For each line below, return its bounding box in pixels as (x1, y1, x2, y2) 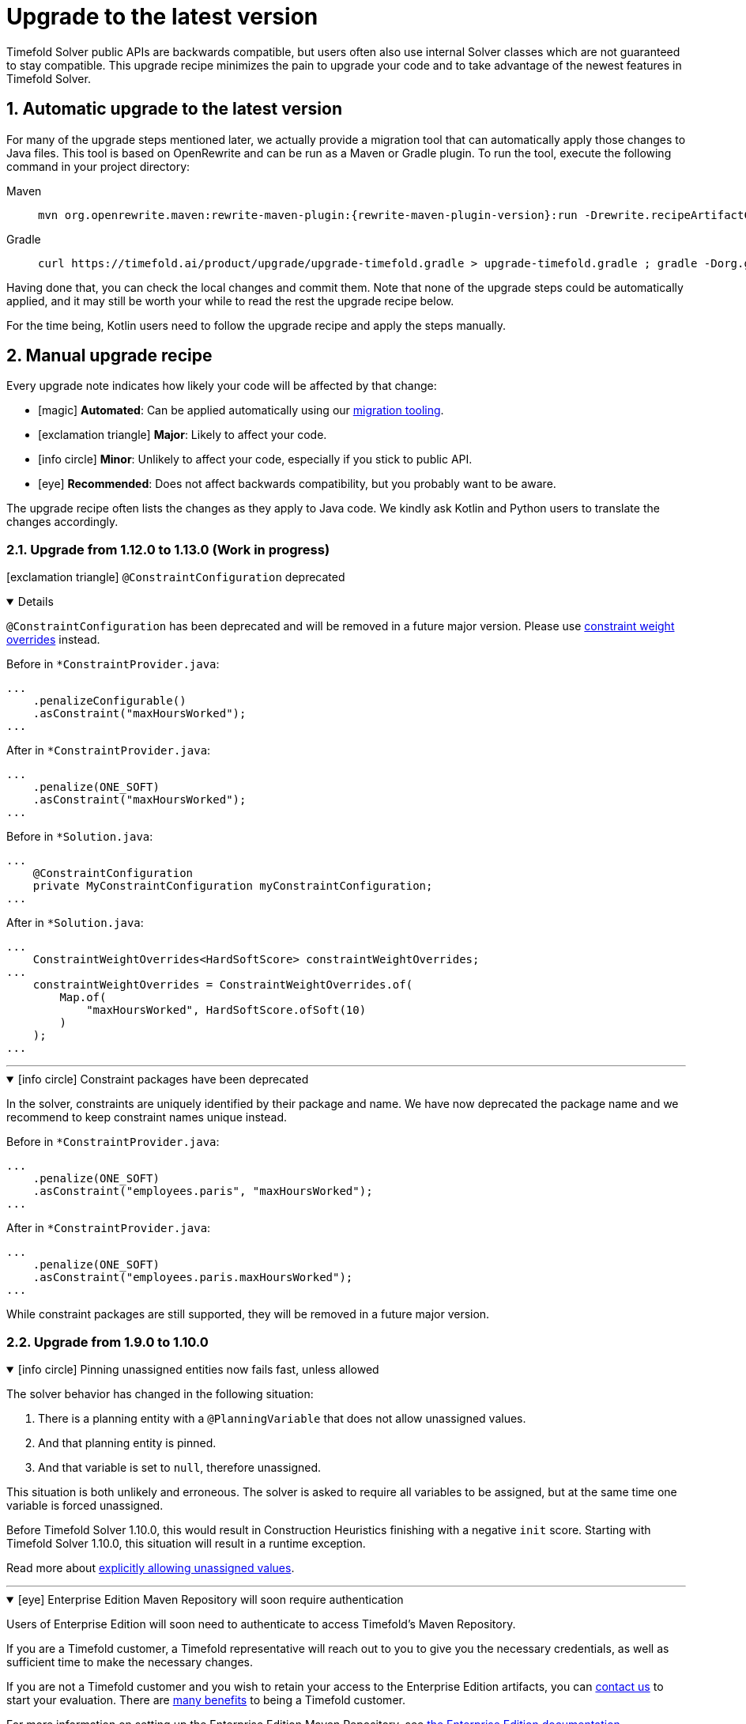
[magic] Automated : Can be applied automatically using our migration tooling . (38, 403, 444, 418)
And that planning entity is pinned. (38, 1435, 217, 1450)
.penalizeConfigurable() (32, 694, 186, 708)
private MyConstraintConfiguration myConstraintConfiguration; (32, 879, 433, 893)
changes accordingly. (6, 515, 119, 529)
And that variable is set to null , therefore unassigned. (38, 1460, 322, 1474)
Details (17, 595, 54, 609)
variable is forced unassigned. (6, 1498, 164, 1512)
